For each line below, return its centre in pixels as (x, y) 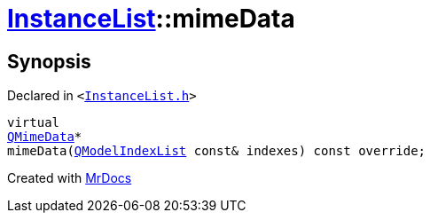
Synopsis (49, 61)
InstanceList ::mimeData (151, 19)
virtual (34, 123)
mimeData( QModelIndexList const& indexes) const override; (217, 151)
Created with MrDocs (70, 178)
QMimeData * (45, 137)
